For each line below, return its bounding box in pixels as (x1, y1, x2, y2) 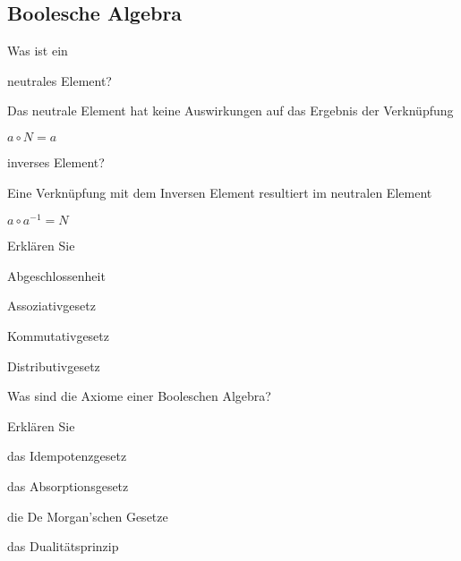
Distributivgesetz (7, 356, 100, 375)
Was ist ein (7, 41, 68, 60)
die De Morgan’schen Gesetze (7, 506, 168, 525)
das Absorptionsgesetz (7, 477, 129, 495)
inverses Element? (7, 152, 105, 171)
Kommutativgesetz (7, 327, 110, 345)
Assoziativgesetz (7, 296, 96, 315)
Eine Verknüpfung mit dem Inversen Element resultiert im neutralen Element (7, 183, 432, 201)
